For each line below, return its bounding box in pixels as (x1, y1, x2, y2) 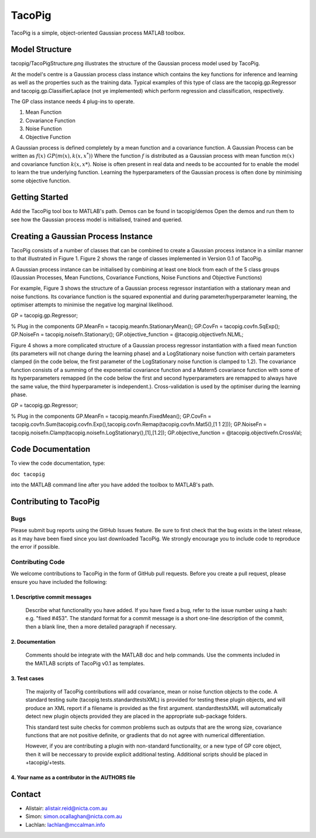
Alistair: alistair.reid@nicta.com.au (25, 805, 108, 812)
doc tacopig (11, 471, 45, 478)
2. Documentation (11, 638, 56, 645)
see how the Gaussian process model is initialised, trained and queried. (11, 216, 183, 223)
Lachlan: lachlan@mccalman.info (25, 821, 105, 828)
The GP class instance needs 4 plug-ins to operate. (11, 98, 135, 105)
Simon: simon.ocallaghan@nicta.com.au (25, 813, 122, 820)
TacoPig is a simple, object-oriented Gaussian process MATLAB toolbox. (11, 29, 186, 36)
